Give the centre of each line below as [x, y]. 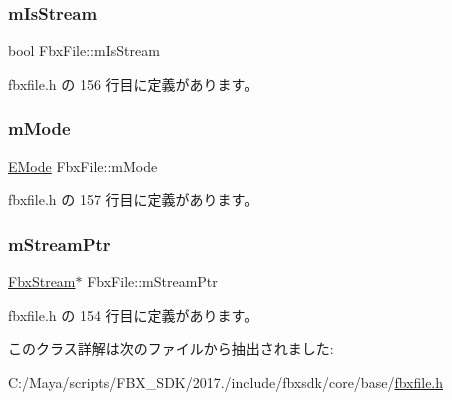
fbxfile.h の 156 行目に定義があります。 [133, 83]
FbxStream [42, 281]
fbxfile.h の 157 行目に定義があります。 [133, 199]
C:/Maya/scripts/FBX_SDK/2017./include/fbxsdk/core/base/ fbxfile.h [226, 381]
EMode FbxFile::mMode [83, 165]
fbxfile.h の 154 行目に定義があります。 [133, 314]
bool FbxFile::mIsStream [84, 50]
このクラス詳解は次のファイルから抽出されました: [171, 348]
